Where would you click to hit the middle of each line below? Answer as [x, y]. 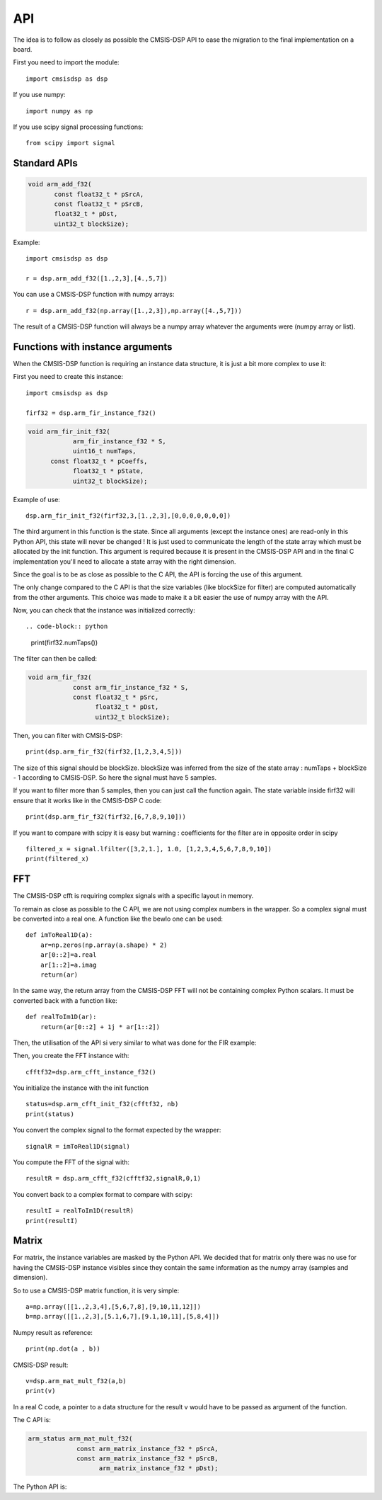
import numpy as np [59, 111]
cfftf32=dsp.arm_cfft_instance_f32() [91, 1072]
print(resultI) [52, 1221]
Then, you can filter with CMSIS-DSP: [68, 735]
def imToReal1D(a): [59, 935]
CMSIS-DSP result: [41, 1365]
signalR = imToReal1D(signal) [78, 1146]
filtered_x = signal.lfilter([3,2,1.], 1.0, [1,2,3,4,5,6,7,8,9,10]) [149, 849]
